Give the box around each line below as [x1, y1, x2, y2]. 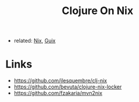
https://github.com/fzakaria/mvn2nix [13, 90, 103, 97]
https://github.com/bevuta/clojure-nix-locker [13, 83, 122, 90]
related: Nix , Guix [13, 37, 56, 45]
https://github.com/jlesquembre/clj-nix [13, 77, 107, 84]
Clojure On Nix [61, 4, 134, 18]
